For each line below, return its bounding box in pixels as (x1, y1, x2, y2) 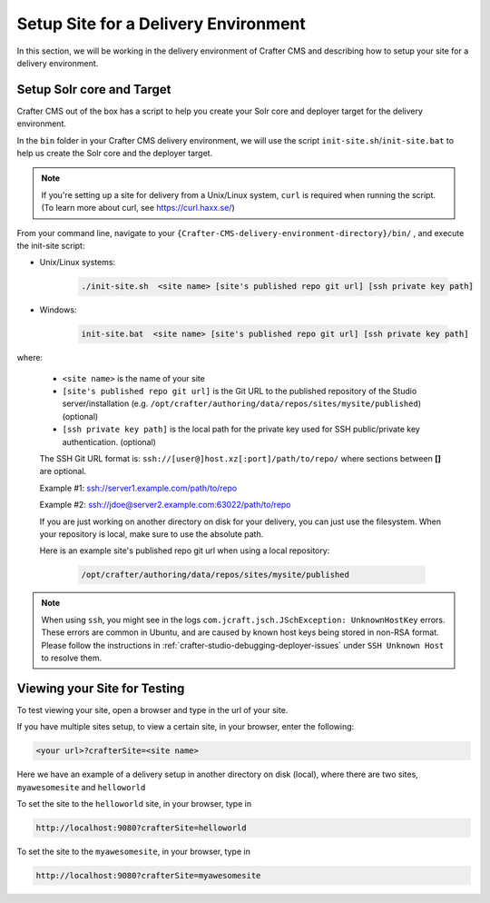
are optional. (39, 466, 86, 477)
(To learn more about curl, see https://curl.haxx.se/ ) (41, 203, 235, 213)
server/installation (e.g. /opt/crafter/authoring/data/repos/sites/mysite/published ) (62, 398, 422, 409)
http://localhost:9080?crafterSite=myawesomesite (35, 870, 261, 880)
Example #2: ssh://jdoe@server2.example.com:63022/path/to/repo (39, 500, 291, 511)
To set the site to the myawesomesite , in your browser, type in (16, 846, 251, 857)
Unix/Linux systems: (39, 257, 116, 268)
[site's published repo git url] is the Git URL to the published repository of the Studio (62, 386, 417, 397)
